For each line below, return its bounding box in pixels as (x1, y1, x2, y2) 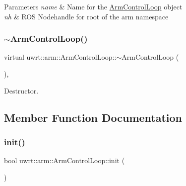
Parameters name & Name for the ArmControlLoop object (4, 1, 183, 11)
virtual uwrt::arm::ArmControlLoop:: (4, 52, 117, 62)
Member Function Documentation (4, 109, 183, 125)
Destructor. (4, 85, 39, 95)
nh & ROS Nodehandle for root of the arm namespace (4, 11, 169, 21)
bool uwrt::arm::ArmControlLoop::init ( (4, 155, 125, 166)
